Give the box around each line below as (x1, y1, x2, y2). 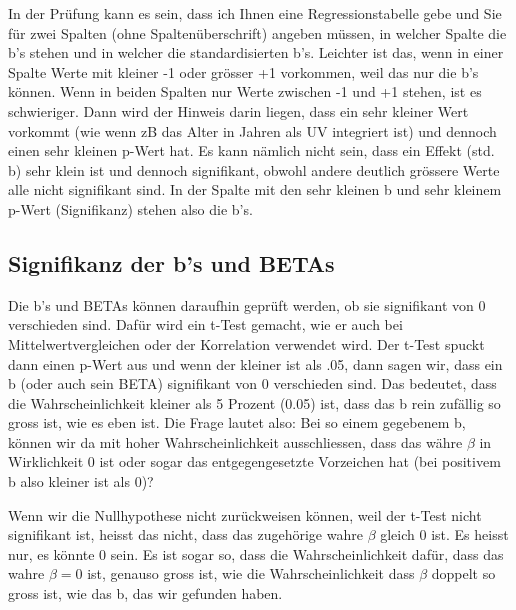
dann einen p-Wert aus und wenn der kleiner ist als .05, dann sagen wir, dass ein (8, 353, 503, 374)
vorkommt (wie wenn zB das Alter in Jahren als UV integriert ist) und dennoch (8, 120, 497, 141)
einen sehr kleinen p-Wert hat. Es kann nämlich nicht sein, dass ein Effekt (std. (8, 140, 495, 161)
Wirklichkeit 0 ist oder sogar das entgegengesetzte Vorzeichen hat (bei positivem (8, 451, 501, 472)
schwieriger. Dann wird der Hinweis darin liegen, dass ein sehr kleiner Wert (8, 100, 469, 121)
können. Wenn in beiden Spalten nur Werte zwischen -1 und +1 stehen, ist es (8, 81, 482, 102)
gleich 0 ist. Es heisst (380, 524, 509, 545)
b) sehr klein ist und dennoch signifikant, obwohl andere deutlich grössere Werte (8, 159, 500, 180)
